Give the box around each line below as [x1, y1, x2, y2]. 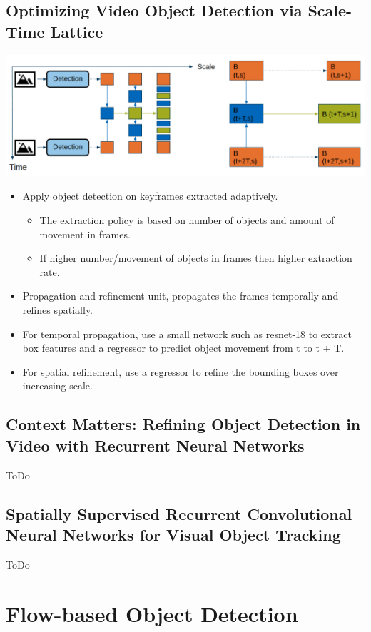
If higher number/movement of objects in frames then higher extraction [39, 250, 352, 265]
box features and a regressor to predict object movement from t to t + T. [22, 340, 345, 355]
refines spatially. [22, 302, 93, 317]
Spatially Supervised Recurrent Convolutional [6, 502, 352, 524]
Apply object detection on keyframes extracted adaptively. [22, 188, 278, 203]
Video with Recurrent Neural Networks [6, 434, 305, 456]
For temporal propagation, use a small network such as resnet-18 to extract [22, 326, 352, 341]
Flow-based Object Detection [6, 598, 298, 628]
